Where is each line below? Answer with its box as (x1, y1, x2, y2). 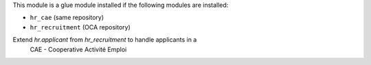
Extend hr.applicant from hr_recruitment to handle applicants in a (12, 36, 197, 44)
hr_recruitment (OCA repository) (30, 23, 131, 31)
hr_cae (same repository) (30, 14, 104, 22)
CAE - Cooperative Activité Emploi (30, 45, 127, 53)
